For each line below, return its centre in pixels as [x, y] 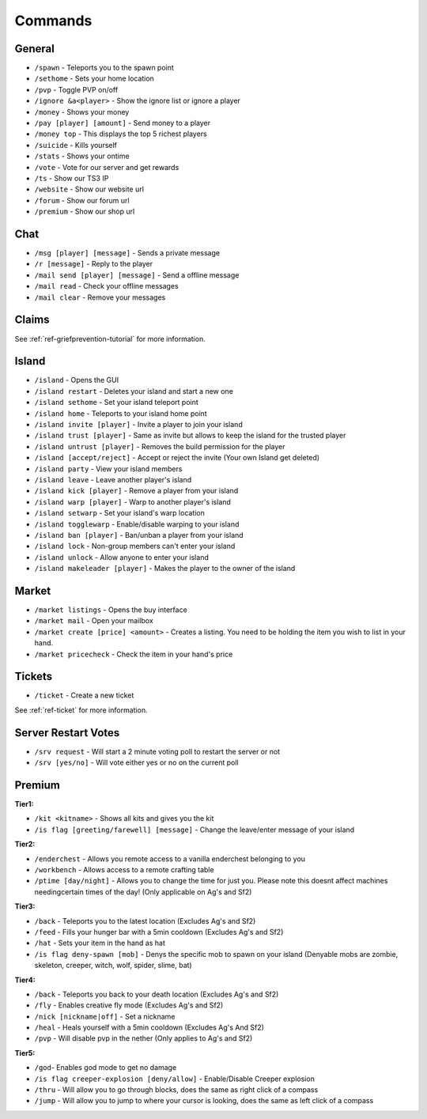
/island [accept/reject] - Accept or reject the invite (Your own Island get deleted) [177, 458]
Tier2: [25, 844]
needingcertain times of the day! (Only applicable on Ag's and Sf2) [143, 892]
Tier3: [25, 906]
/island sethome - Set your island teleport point [117, 403]
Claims [32, 320]
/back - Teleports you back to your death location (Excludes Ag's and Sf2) [157, 994]
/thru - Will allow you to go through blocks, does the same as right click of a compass [176, 1090]
